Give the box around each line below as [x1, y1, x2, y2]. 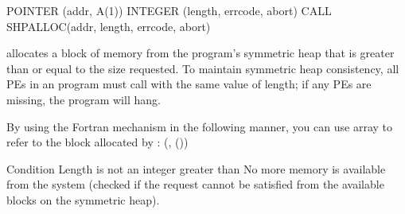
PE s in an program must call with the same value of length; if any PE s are [6, 76, 372, 92]
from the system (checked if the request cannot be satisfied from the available [6, 176, 384, 193]
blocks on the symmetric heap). [6, 191, 160, 208]
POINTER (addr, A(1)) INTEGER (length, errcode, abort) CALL [6, 2, 332, 18]
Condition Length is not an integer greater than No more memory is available [6, 160, 386, 177]
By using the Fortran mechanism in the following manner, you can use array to [6, 118, 392, 134]
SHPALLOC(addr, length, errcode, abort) [6, 18, 211, 34]
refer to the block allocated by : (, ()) [6, 134, 189, 150]
